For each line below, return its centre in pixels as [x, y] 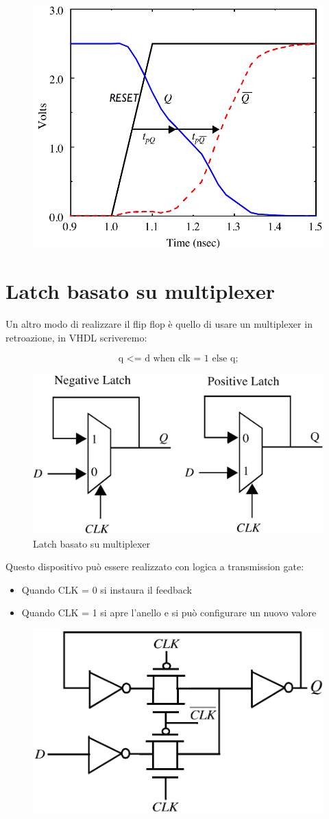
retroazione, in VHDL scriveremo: [76, 337]
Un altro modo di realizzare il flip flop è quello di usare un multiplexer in [159, 324]
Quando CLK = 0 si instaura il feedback [107, 589]
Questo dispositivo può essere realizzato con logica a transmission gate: [155, 566]
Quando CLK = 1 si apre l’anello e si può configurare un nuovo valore [169, 613]
